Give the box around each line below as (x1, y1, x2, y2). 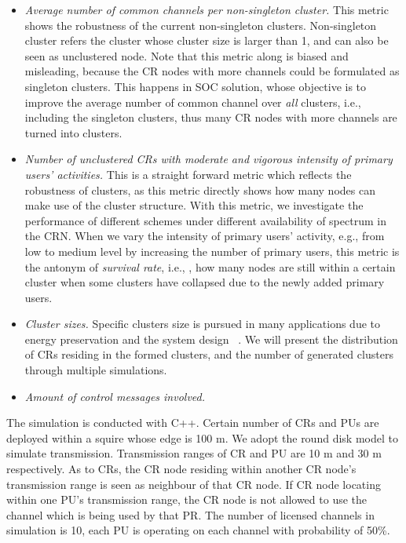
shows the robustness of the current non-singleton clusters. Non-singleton (24, 16, 377, 33)
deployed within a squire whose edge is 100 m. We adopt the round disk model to (6, 429, 398, 446)
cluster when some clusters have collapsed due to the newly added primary (24, 274, 385, 290)
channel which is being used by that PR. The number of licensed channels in (6, 506, 375, 523)
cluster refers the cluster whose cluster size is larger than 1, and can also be (24, 32, 389, 49)
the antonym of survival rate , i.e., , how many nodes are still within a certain (24, 258, 396, 275)
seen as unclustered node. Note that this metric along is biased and (24, 47, 349, 64)
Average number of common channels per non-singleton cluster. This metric (24, 2, 389, 17)
